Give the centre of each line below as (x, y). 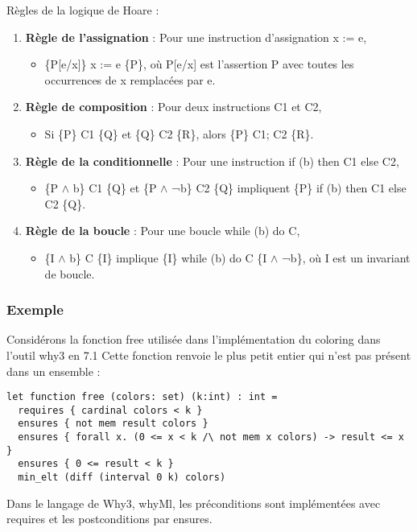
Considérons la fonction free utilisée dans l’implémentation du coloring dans (194, 339)
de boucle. (70, 273)
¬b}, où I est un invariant (346, 257)
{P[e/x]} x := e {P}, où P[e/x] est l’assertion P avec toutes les (199, 64)
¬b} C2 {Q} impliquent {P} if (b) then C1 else (289, 188)
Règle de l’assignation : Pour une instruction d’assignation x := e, (196, 37)
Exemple (35, 309)
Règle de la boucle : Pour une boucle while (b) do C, (163, 231)
